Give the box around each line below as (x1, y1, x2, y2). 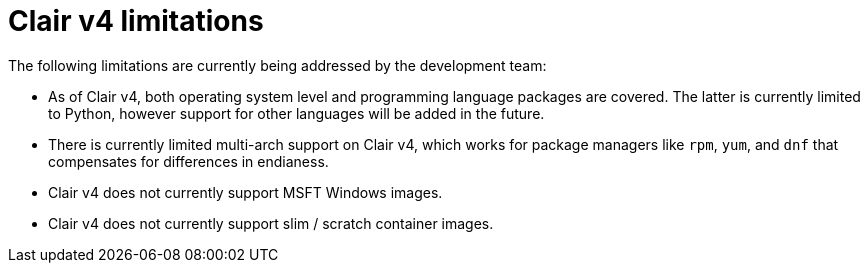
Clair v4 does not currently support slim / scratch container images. (48, 214, 494, 232)
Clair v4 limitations (8, 4, 264, 38)
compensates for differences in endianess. (48, 152, 329, 170)
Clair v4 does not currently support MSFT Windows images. (48, 183, 443, 201)
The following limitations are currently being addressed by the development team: (8, 56, 547, 74)
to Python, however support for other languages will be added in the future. (48, 104, 545, 122)
